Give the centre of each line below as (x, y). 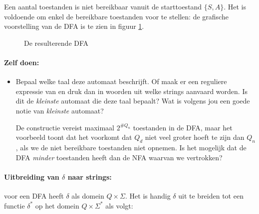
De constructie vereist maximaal (65, 127)
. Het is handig (148, 195)
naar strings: (90, 176)
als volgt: (119, 205)
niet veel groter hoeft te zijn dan (195, 137)
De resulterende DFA (56, 43)
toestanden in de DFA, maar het (183, 127)
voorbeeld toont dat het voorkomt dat (74, 137)
